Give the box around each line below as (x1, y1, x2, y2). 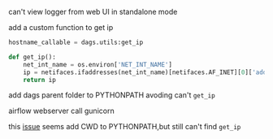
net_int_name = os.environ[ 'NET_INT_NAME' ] (23, 60, 173, 68)
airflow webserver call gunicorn (8, 106, 115, 116)
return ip (23, 76, 57, 84)
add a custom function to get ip (8, 23, 114, 32)
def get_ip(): (8, 53, 57, 61)
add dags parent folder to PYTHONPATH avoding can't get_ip (8, 90, 215, 100)
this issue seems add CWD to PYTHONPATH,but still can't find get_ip (8, 122, 241, 132)
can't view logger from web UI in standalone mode (8, 7, 178, 16)
